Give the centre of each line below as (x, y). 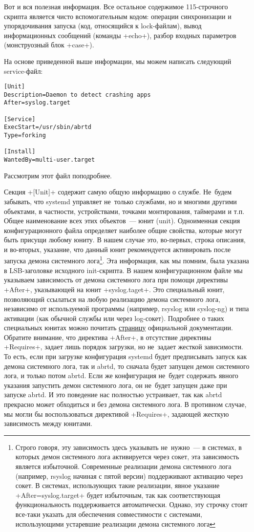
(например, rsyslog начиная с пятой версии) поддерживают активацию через (129, 476)
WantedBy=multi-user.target (50, 160)
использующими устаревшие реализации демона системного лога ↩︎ (115, 523)
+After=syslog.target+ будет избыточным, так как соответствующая (118, 495)
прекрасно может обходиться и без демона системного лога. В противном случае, (125, 404)
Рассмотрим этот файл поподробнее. (58, 175)
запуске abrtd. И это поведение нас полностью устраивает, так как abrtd (113, 394)
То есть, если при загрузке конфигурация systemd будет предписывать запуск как (125, 356)
